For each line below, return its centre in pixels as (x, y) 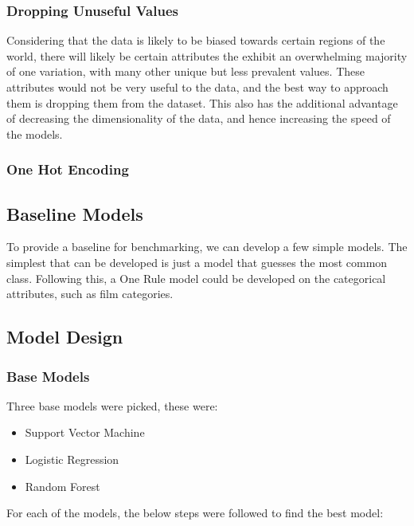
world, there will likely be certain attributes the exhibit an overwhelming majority (207, 55)
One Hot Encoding (68, 169)
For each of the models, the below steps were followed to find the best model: (195, 513)
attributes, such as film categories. (90, 294)
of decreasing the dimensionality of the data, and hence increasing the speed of (199, 118)
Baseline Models (75, 213)
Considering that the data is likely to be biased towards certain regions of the (196, 40)
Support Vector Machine (85, 432)
